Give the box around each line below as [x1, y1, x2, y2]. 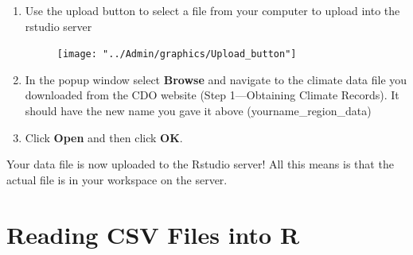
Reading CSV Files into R [6, 218, 300, 250]
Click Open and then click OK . [25, 129, 183, 145]
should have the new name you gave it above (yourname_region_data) [25, 102, 372, 119]
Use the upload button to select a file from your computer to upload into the [25, 2, 400, 18]
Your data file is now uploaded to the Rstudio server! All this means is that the [6, 156, 394, 172]
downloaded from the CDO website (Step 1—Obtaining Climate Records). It [25, 87, 399, 103]
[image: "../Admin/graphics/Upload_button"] [56, 48, 297, 60]
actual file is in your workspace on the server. [6, 171, 228, 187]
